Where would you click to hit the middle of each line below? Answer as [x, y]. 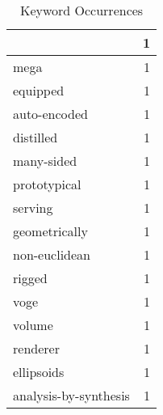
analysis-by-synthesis [71, 395]
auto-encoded [50, 114]
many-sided [45, 161]
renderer [36, 348]
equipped [39, 90]
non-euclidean [52, 254]
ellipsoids [39, 372]
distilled [36, 137]
